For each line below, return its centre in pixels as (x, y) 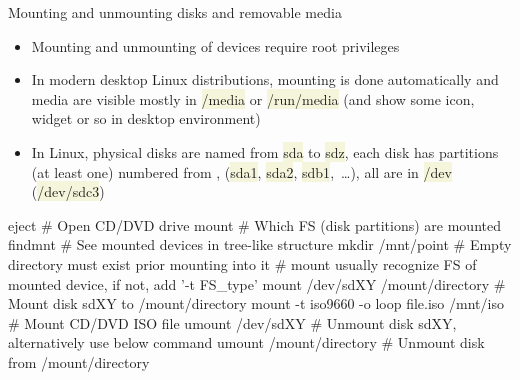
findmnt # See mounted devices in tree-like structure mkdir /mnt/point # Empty (260, 244)
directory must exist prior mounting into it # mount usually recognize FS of (242, 263)
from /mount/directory (79, 361)
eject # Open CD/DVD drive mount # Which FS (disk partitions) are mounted (254, 224)
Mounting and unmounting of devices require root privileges (215, 45)
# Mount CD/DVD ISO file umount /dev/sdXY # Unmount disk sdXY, (232, 322)
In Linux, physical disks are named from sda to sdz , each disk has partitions (265, 151)
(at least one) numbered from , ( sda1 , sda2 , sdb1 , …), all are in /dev (241, 171)
